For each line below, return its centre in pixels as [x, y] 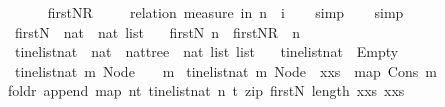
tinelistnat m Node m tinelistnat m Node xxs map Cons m [225, 70]
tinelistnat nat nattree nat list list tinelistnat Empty [206, 51]
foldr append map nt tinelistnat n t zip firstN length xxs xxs [206, 90]
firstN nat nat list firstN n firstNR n [157, 31]
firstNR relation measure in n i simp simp [225, 12]
